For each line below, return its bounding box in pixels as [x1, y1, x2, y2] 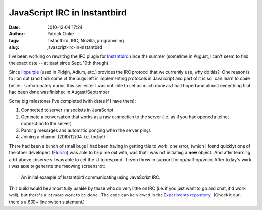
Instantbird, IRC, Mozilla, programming [47, 38, 124, 44]
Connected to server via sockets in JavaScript [21, 107, 114, 113]
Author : [9, 30, 25, 36]
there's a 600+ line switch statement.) [9, 199, 85, 205]
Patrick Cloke [47, 30, 74, 36]
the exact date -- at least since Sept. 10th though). [9, 60, 110, 66]
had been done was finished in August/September [9, 90, 110, 95]
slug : [9, 44, 19, 50]
